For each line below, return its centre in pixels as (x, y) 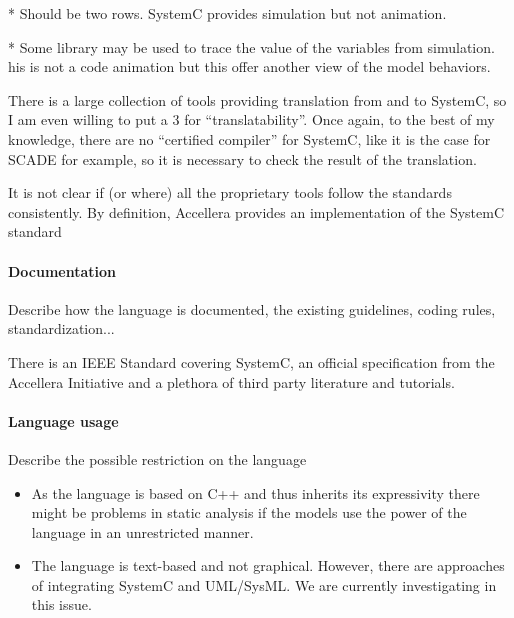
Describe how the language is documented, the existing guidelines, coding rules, (252, 308)
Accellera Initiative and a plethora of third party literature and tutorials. (231, 381)
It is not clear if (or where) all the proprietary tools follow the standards (230, 192)
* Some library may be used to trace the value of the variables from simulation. (251, 46)
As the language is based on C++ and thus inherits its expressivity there (255, 492)
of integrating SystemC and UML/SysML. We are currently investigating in (264, 584)
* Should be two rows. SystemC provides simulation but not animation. (227, 13)
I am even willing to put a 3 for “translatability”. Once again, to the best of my (251, 119)
